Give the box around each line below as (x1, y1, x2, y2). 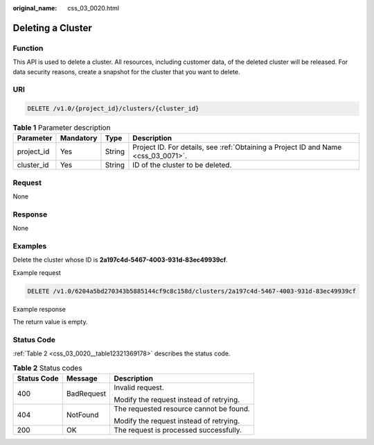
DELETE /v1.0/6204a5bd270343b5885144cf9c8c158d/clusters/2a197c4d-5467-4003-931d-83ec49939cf (27, 287, 357, 295)
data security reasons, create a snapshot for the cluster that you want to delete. (12, 67, 240, 76)
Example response (12, 305, 66, 313)
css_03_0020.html (67, 4, 119, 12)
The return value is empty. (12, 318, 88, 326)
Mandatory (60, 133, 98, 143)
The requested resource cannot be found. (114, 404, 251, 414)
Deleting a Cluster (12, 22, 93, 34)
